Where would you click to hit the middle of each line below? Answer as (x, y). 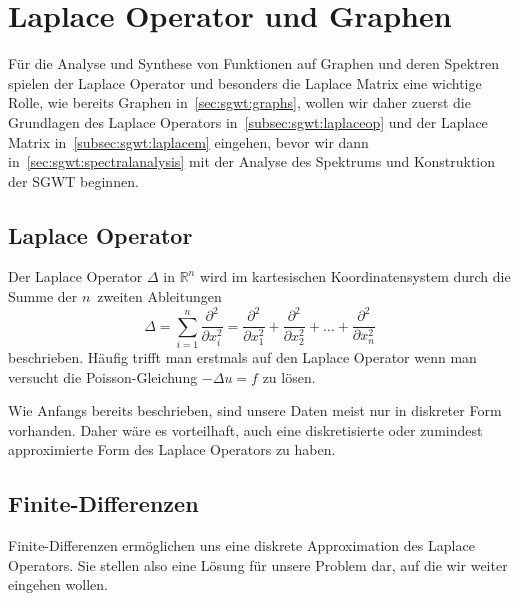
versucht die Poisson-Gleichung (103, 376)
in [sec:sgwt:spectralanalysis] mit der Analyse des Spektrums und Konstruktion (252, 161)
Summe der (43, 296)
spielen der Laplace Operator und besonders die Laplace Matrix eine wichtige (245, 82)
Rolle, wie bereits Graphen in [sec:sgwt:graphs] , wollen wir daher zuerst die (239, 102)
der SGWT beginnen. (73, 180)
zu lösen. (289, 376)
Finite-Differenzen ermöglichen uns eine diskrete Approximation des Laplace (241, 545)
